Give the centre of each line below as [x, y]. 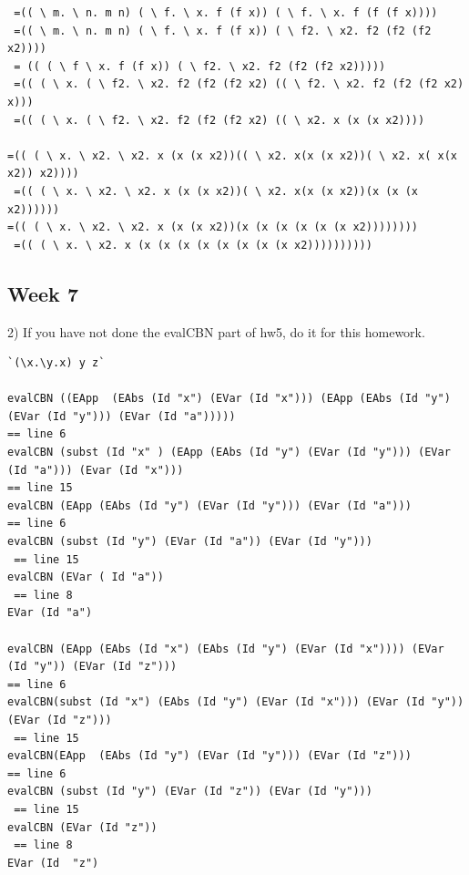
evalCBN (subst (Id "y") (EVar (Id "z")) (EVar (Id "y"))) [190, 792]
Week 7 [43, 293]
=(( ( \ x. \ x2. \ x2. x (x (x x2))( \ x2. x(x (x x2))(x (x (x [216, 191]
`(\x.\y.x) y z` [56, 363]
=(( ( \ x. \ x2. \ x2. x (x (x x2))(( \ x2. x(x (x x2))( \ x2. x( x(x [232, 155]
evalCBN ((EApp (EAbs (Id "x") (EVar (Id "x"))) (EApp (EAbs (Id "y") [229, 399]
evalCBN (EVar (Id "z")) [82, 827]
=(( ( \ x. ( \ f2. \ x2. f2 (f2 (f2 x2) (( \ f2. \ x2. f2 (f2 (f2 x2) [239, 84]
